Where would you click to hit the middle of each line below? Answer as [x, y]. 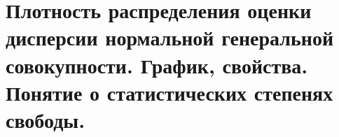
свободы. [46, 119]
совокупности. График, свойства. [157, 65]
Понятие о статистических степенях [169, 92]
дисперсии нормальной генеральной [170, 37]
